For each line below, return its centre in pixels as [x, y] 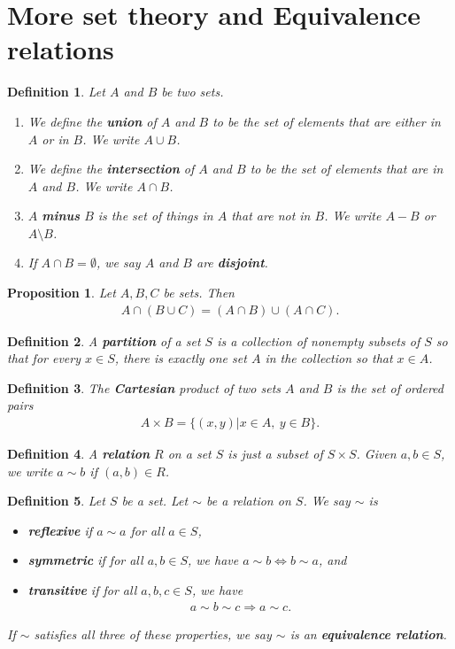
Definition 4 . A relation [79, 454]
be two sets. [193, 92]
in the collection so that [329, 358]
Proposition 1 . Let [62, 293]
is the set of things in [155, 216]
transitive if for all [82, 590]
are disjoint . [232, 263]
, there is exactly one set [181, 358]
